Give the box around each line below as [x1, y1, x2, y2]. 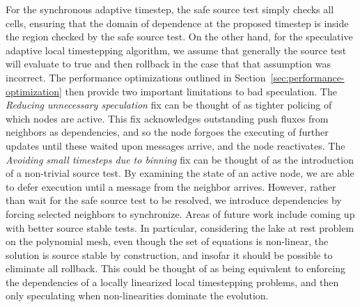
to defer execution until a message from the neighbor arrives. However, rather [6, 179, 336, 194]
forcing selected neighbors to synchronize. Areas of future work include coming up [6, 206, 355, 221]
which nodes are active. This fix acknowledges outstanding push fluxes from [6, 111, 329, 125]
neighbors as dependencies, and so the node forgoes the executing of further [6, 125, 329, 139]
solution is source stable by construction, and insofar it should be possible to [6, 247, 333, 262]
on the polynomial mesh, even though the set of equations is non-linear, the [6, 234, 329, 249]
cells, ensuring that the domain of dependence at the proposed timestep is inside [6, 15, 349, 30]
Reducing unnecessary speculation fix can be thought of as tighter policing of [6, 97, 332, 112]
